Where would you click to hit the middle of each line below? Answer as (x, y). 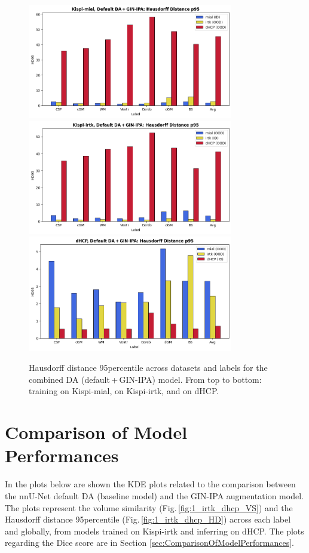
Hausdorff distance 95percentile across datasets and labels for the (148, 368)
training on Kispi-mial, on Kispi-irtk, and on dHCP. (124, 391)
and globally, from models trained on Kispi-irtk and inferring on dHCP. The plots (154, 531)
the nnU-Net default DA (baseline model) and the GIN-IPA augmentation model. (154, 495)
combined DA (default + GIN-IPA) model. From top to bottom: (145, 379)
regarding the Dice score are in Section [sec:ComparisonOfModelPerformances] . (149, 543)
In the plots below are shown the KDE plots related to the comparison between (150, 484)
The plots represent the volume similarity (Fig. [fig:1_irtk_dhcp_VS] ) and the (149, 507)
